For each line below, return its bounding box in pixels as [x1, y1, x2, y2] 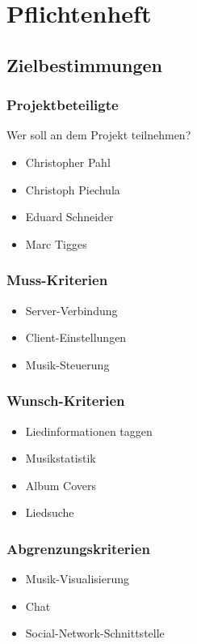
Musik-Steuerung [25, 356, 110, 373]
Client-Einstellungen [25, 329, 127, 346]
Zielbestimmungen [6, 52, 162, 77]
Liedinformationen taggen [25, 422, 153, 439]
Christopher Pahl [25, 153, 111, 170]
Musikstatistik [25, 450, 96, 467]
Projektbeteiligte [6, 95, 119, 115]
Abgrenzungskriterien [6, 538, 150, 558]
